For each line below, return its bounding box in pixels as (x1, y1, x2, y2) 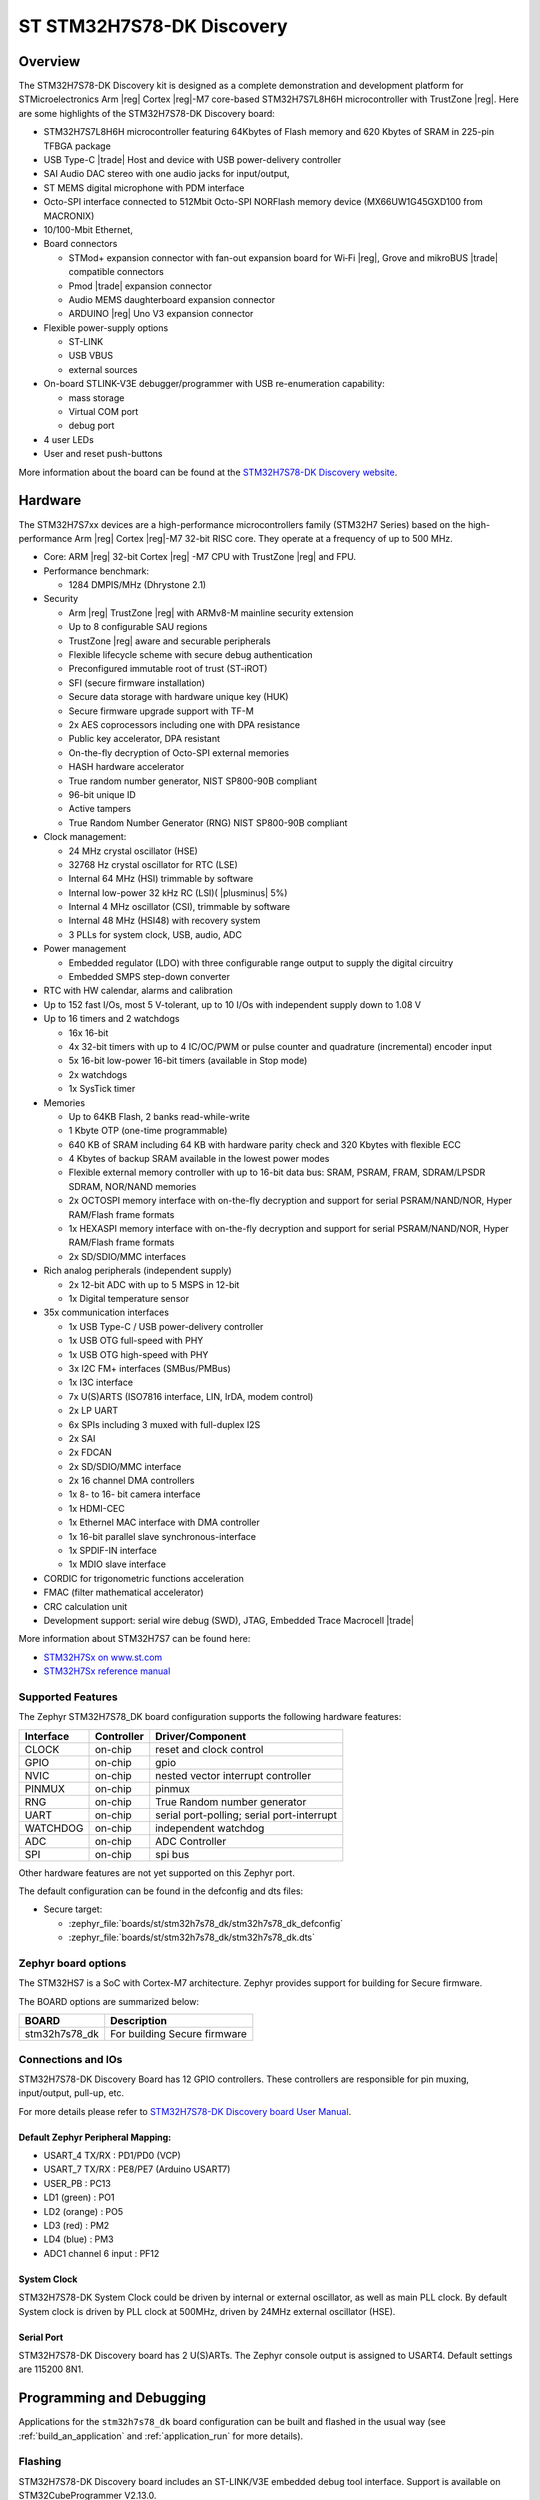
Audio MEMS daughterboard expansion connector (68, 293, 275, 305)
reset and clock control (155, 1742, 264, 1756)
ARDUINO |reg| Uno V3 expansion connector (68, 308, 254, 320)
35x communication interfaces (43, 1306, 170, 1319)
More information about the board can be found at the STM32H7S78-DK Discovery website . (18, 466, 398, 478)
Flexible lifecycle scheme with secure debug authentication (68, 649, 314, 661)
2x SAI (68, 1432, 96, 1444)
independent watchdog (155, 1821, 265, 1835)
